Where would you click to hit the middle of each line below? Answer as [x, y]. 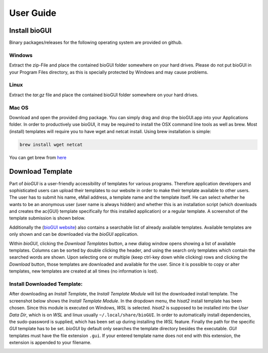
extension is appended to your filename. [50, 343]
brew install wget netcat [51, 144]
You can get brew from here [38, 157]
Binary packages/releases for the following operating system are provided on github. [96, 43]
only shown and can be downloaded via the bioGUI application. [74, 234]
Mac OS [19, 108]
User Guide [33, 13]
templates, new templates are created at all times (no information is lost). [84, 271]
